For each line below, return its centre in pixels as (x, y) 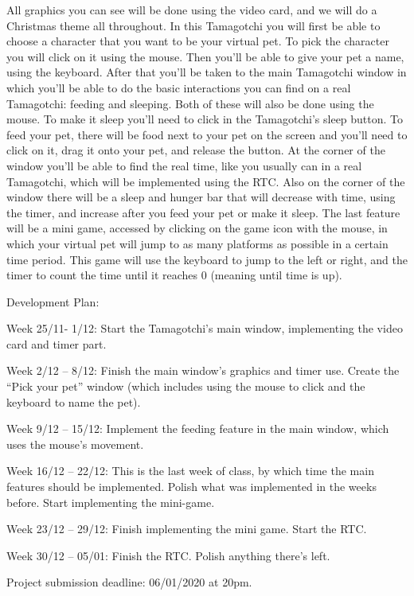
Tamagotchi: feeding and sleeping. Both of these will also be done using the (190, 103)
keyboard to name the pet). (74, 401)
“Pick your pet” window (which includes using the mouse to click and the (186, 386)
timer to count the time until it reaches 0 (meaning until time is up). (174, 275)
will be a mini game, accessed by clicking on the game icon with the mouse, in (197, 228)
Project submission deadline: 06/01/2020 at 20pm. (129, 582)
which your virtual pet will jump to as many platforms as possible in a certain (197, 243)
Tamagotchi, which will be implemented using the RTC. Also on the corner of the (206, 181)
